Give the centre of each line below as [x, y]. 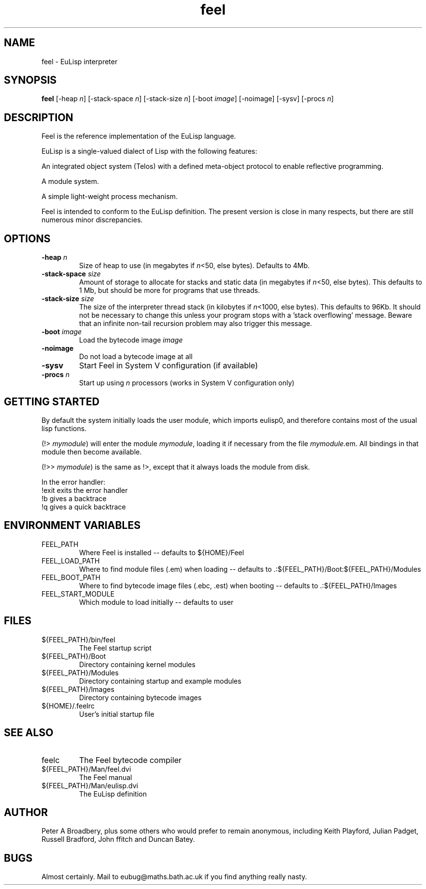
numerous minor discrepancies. [92, 220]
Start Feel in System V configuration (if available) [169, 366]
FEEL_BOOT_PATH [71, 577]
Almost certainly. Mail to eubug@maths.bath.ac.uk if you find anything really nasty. [174, 877]
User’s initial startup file [117, 714]
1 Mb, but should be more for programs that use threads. [169, 290]
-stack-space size [71, 274]
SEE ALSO [29, 733]
